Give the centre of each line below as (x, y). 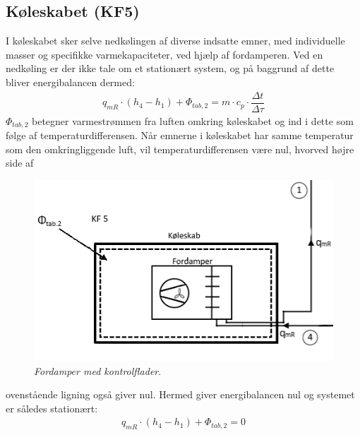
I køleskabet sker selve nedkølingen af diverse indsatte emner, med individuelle (175, 41)
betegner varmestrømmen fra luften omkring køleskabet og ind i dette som (193, 120)
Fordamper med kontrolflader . (98, 370)
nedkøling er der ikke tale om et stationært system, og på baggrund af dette (170, 68)
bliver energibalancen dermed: (70, 82)
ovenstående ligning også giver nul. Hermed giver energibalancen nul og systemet (180, 394)
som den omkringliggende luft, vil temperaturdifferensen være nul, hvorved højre (180, 149)
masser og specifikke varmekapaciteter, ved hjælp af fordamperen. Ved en (164, 54)
